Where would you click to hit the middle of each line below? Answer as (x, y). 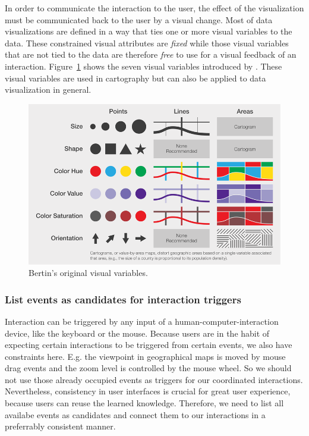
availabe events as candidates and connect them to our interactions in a (135, 414)
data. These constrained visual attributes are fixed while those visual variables (147, 43)
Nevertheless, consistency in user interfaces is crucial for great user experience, (148, 391)
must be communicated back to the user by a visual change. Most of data (139, 19)
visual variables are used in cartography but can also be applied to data (135, 78)
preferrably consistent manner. (60, 426)
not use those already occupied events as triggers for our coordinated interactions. (154, 379)
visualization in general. (48, 90)
